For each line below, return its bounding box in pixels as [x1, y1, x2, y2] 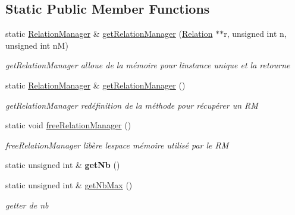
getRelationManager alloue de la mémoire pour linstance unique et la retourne [5, 59, 290, 71]
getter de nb [5, 198, 49, 211]
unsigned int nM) [5, 39, 68, 51]
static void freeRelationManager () [5, 119, 131, 131]
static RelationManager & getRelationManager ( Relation [5, 27, 213, 40]
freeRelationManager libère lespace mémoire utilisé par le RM [5, 138, 229, 151]
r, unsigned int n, [224, 27, 287, 40]
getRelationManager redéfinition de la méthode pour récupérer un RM [5, 99, 258, 111]
